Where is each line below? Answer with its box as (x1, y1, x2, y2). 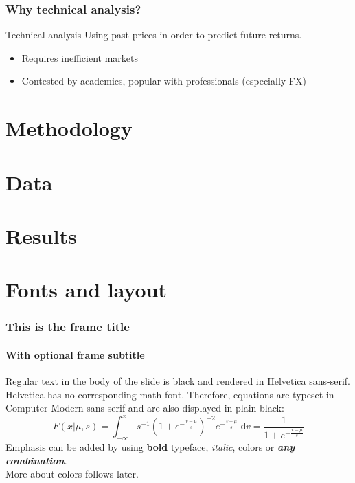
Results (5, 221, 77, 249)
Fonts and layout (5, 276, 168, 304)
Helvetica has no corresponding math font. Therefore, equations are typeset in (5, 387, 334, 401)
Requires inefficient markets (21, 50, 138, 65)
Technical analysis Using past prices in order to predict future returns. (5, 27, 302, 42)
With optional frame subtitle (5, 347, 145, 361)
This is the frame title (5, 318, 130, 335)
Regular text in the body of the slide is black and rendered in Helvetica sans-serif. (5, 374, 351, 388)
